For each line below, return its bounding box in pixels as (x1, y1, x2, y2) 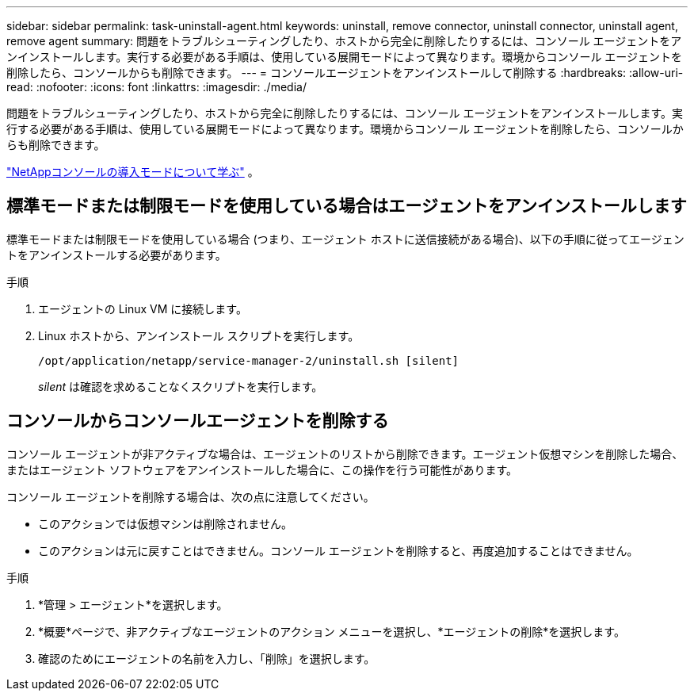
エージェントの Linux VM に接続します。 (38, 301, 247, 316)
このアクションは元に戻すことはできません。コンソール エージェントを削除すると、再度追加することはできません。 (38, 543, 639, 557)
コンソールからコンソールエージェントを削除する (6, 411, 389, 431)
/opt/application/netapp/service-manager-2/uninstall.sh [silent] (38, 354, 459, 367)
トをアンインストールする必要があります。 (6, 247, 227, 262)
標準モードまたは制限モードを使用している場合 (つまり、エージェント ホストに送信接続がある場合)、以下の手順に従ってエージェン (6, 232, 684, 246)
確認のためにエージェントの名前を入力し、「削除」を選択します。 (38, 651, 376, 665)
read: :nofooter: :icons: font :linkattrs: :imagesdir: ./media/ (6, 80, 307, 94)
